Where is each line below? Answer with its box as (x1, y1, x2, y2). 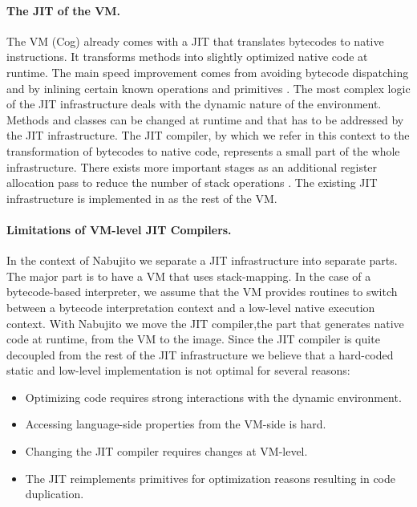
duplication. (25, 485, 84, 502)
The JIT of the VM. (6, 2, 121, 18)
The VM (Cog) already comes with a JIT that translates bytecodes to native (6, 32, 384, 49)
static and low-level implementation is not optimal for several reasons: (6, 362, 350, 379)
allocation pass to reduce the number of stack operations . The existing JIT (6, 174, 378, 191)
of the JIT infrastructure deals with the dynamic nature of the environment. (6, 95, 382, 112)
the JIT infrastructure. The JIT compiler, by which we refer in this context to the (6, 127, 410, 144)
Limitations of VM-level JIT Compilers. (6, 221, 232, 237)
